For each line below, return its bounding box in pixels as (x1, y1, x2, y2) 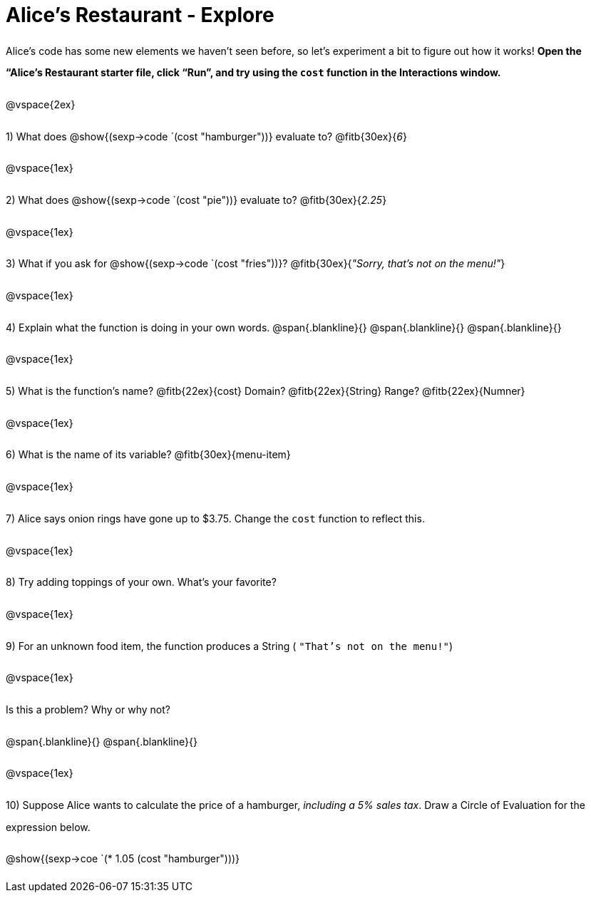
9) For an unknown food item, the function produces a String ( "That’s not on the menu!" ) (6, 639, 453, 652)
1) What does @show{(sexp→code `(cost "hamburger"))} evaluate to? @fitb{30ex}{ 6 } (6, 130, 407, 143)
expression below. (6, 820, 91, 833)
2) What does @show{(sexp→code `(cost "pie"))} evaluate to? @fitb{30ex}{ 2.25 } (6, 194, 387, 207)
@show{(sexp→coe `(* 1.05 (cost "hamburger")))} (6, 852, 240, 865)
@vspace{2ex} (6, 98, 76, 111)
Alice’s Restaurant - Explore (6, 3, 274, 27)
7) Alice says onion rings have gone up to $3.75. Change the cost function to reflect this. (6, 512, 425, 525)
